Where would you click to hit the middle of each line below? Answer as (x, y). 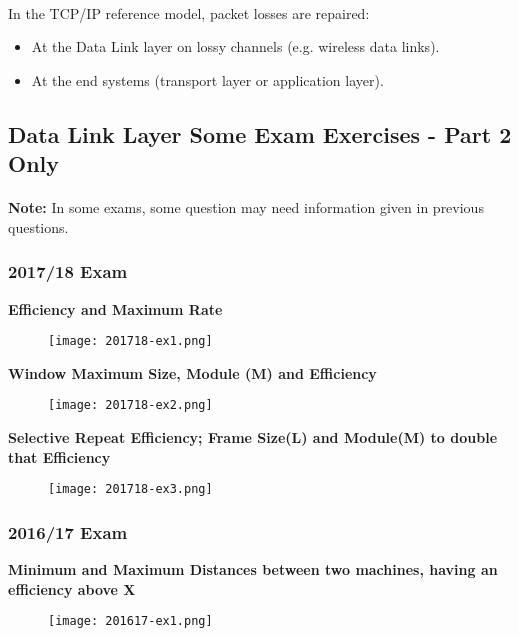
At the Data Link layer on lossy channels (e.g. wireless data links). (235, 46)
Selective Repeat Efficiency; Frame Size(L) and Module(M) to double (253, 437)
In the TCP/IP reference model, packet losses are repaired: (189, 12)
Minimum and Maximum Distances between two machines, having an (253, 569)
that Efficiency (59, 456)
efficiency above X (72, 588)
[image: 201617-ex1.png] (130, 621)
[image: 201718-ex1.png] (130, 341)
